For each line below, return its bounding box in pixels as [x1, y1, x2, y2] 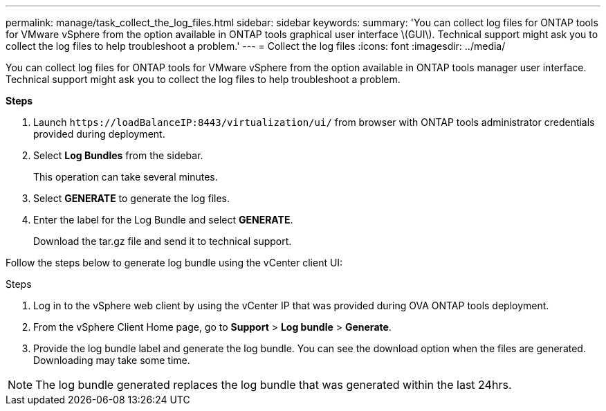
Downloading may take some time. [33, 354, 190, 366]
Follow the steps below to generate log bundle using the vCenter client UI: [6, 257, 343, 268]
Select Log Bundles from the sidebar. [33, 149, 203, 161]
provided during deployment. [33, 128, 165, 140]
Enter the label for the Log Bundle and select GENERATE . [33, 214, 293, 226]
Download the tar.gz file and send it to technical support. [33, 235, 292, 247]
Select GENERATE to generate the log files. [33, 192, 230, 204]
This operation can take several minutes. [33, 171, 218, 183]
